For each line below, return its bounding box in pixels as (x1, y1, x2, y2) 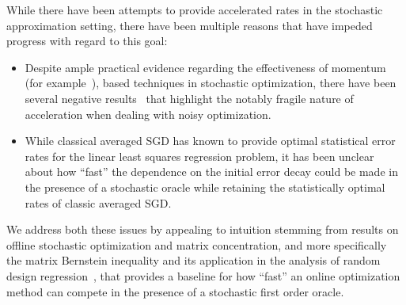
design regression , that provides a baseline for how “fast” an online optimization (6, 267, 400, 284)
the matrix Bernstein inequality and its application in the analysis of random (6, 252, 381, 269)
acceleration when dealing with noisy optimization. (25, 105, 271, 122)
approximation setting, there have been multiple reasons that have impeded (6, 17, 373, 33)
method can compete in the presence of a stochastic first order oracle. (6, 283, 344, 299)
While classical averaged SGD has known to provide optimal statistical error (25, 132, 396, 149)
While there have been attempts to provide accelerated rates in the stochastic (6, 2, 383, 17)
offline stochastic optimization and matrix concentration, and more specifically (6, 236, 387, 253)
